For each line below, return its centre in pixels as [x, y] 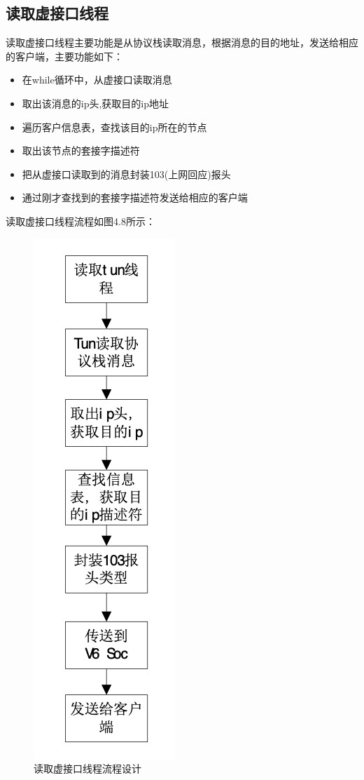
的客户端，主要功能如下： [64, 56]
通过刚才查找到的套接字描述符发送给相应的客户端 [135, 197]
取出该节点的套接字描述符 [81, 150]
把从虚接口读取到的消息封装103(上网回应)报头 [126, 174]
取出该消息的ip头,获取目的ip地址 [96, 103]
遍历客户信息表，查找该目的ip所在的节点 [114, 127]
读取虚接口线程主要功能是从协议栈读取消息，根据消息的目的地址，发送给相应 [182, 42]
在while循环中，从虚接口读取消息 [97, 80]
